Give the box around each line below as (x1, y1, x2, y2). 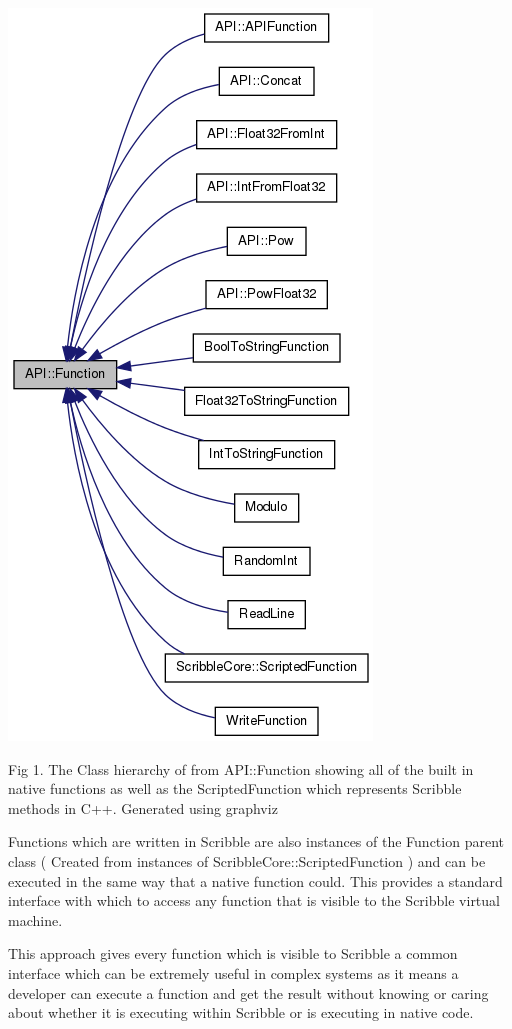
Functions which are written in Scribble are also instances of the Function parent (8, 831, 504, 852)
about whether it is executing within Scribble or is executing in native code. (8, 1002, 474, 1023)
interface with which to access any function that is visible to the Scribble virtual (8, 890, 500, 911)
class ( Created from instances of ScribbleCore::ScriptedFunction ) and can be (8, 850, 486, 871)
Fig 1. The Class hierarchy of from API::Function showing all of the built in (8, 758, 474, 779)
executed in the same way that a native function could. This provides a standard (8, 870, 503, 891)
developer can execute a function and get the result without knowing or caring (8, 982, 489, 1003)
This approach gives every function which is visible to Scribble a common (8, 943, 458, 964)
